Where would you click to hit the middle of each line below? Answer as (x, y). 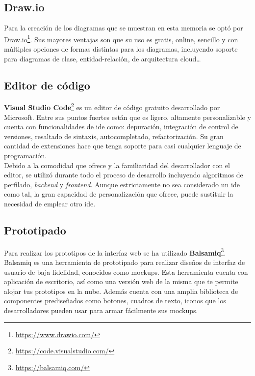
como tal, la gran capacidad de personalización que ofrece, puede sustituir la (119, 194)
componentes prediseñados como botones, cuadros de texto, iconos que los (115, 301)
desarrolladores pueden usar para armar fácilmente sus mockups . (101, 310)
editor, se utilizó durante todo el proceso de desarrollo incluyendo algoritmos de (124, 175)
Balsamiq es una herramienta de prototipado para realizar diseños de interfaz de (125, 262)
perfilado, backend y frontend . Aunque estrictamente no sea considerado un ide (122, 184)
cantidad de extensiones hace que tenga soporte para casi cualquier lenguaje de (123, 146)
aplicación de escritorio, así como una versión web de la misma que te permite (121, 281)
